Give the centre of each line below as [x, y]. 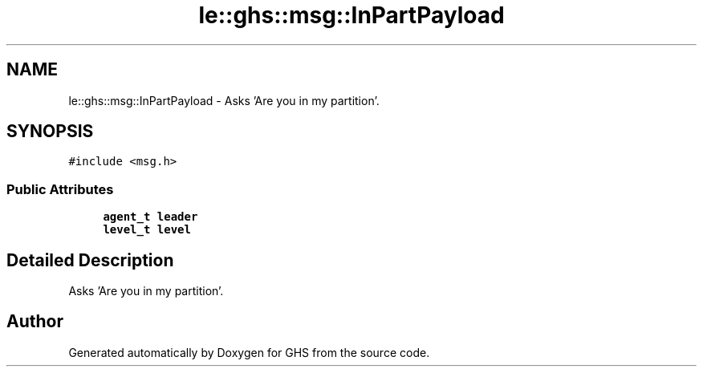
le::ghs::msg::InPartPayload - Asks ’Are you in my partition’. [224, 100]
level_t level [147, 230]
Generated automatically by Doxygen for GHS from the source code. [249, 352]
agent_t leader [150, 217]
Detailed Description [90, 260]
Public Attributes [60, 189]
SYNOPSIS [50, 132]
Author [35, 322]
